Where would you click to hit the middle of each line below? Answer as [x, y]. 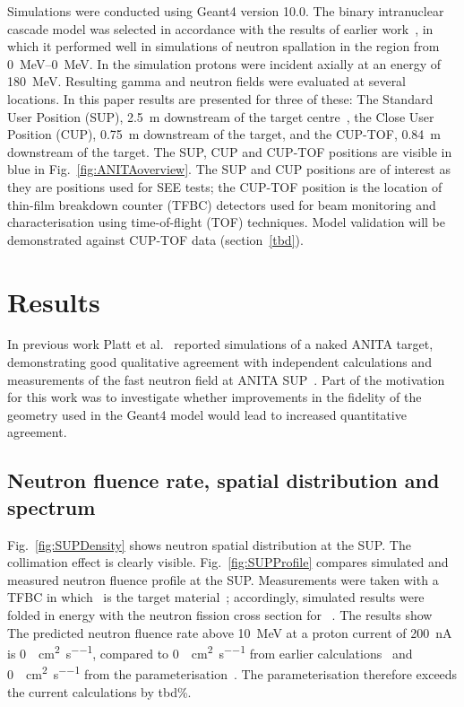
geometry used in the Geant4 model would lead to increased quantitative [207, 414]
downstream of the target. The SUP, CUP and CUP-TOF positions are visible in [230, 151]
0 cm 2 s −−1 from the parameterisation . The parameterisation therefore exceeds [232, 673]
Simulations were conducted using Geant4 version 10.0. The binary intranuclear [226, 11]
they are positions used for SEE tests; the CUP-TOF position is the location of [225, 186]
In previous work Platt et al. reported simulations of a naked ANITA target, [220, 344]
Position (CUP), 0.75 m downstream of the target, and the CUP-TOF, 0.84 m [224, 134]
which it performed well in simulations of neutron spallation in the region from [223, 46]
